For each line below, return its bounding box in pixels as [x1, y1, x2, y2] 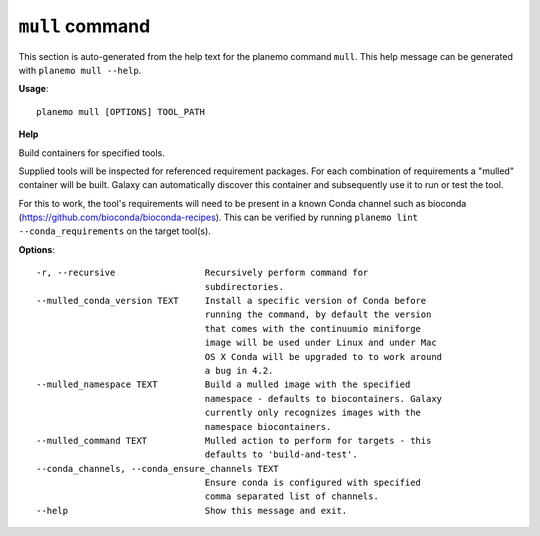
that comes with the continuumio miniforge [204, 323, 422, 334]
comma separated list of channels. [204, 491, 379, 502]
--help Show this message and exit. [36, 505, 348, 516]
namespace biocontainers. [204, 421, 332, 432]
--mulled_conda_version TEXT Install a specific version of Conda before [36, 295, 427, 307]
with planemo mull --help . [18, 64, 142, 76]
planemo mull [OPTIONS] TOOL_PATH [36, 106, 205, 117]
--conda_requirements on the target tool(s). [18, 225, 212, 237]
